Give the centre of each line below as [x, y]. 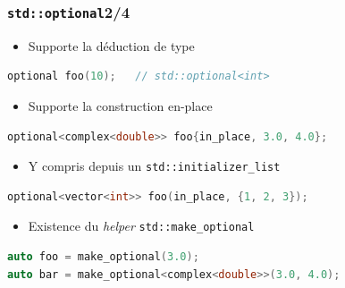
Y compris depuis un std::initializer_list [154, 166]
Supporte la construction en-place [120, 105]
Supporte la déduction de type [111, 45]
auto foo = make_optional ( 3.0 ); [103, 257]
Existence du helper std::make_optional [141, 226]
